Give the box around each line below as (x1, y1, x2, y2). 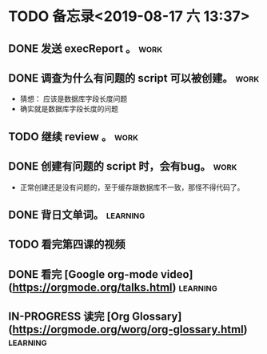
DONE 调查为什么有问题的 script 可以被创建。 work (8, 71, 260, 85)
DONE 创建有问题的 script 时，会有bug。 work (8, 159, 237, 173)
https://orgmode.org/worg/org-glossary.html (11, 323, 244, 336)
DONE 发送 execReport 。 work (8, 42, 162, 55)
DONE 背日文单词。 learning (8, 207, 145, 221)
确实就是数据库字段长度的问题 (19, 104, 118, 114)
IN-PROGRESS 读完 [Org (8, 310, 130, 324)
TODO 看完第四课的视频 (8, 238, 126, 251)
